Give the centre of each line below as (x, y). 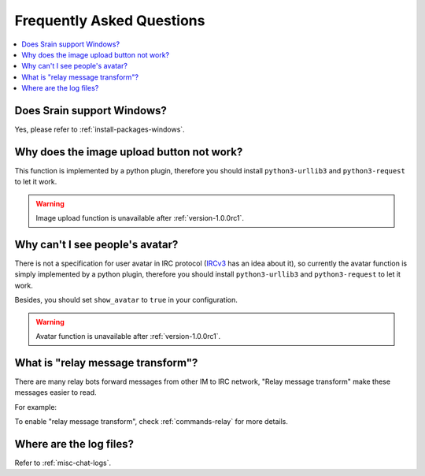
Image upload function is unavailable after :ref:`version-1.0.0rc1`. (140, 218)
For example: (36, 407)
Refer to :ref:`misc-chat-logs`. (63, 463)
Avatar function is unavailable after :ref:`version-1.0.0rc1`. (128, 336)
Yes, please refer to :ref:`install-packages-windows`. (100, 129)
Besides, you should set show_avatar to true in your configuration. (126, 300)
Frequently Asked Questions (110, 20)
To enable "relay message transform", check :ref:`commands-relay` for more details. (152, 422)
